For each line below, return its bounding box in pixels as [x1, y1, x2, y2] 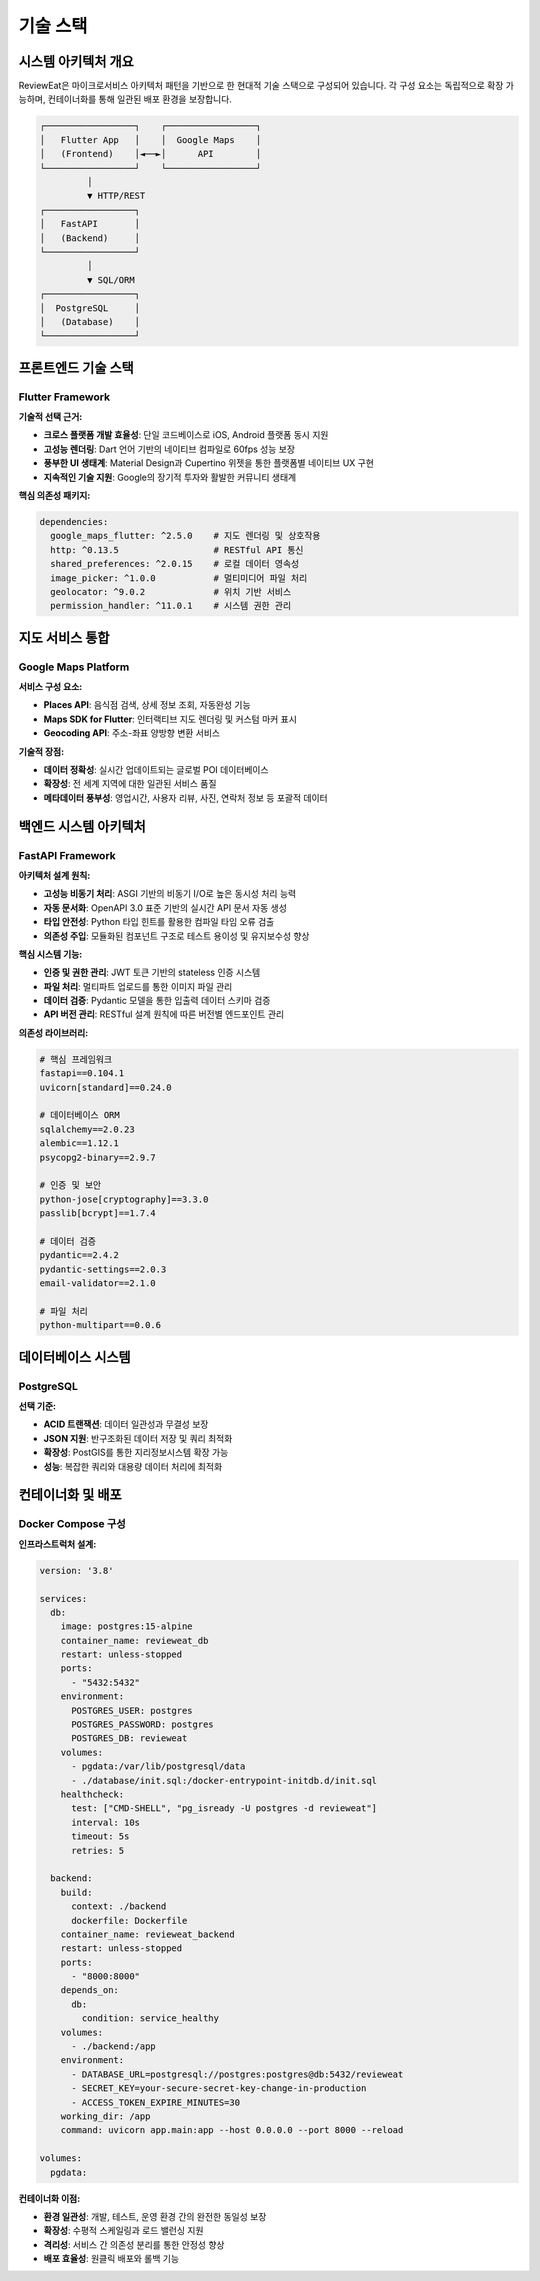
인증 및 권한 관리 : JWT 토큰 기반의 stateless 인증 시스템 [43, 966, 261, 979]
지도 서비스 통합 [18, 629, 110, 646]
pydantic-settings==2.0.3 [39, 1263, 167, 1275]
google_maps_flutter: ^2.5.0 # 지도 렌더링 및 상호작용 [50, 530, 321, 542]
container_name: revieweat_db [60, 1635, 209, 1646]
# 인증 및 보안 [39, 1180, 102, 1191]
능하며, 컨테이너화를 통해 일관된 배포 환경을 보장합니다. [18, 93, 232, 105]
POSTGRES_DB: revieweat [71, 1733, 188, 1744]
